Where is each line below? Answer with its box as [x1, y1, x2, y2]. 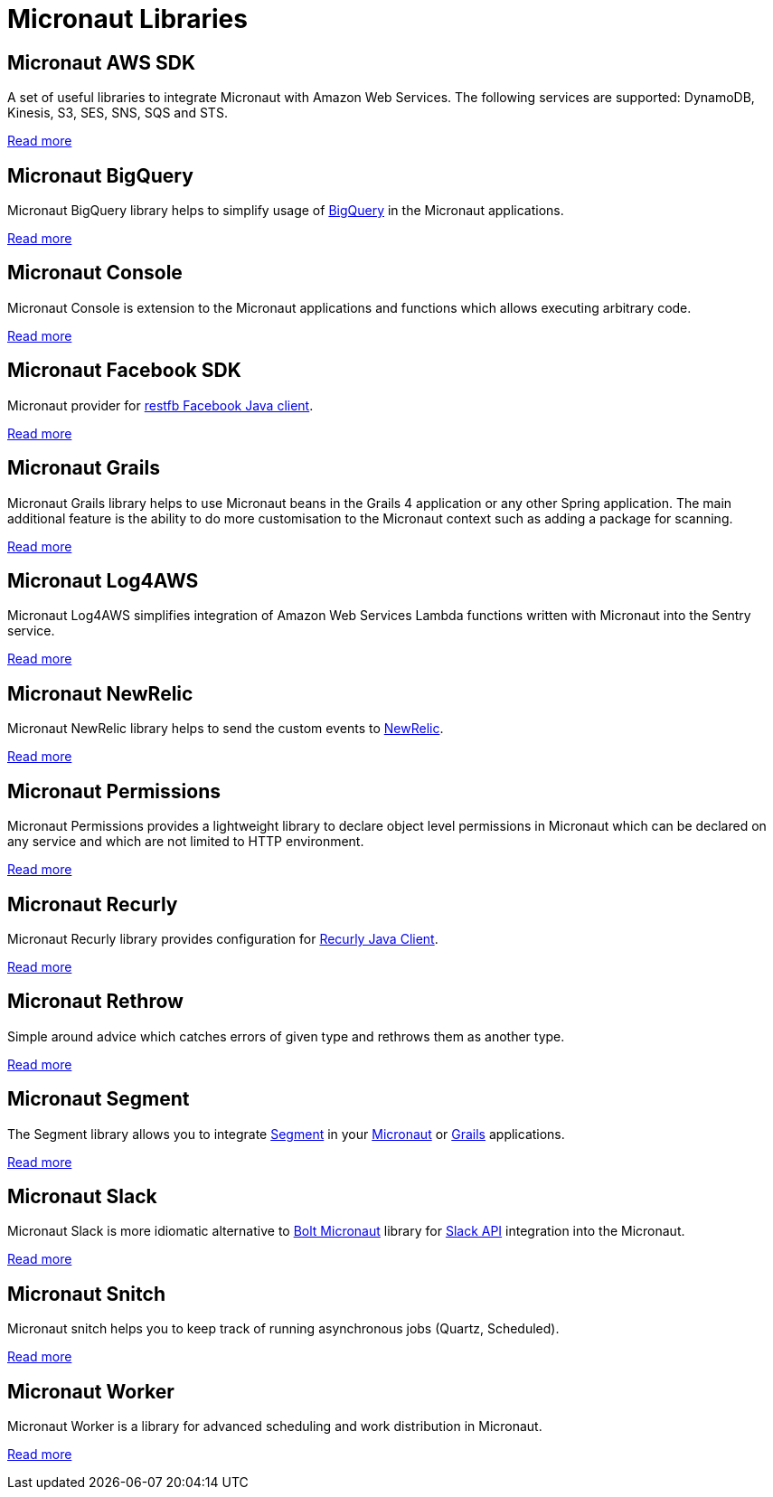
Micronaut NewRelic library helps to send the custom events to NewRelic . [7, 720, 444, 737]
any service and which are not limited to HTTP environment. [7, 833, 364, 850]
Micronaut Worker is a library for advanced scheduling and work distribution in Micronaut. [7, 1418, 542, 1435]
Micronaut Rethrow [7, 990, 184, 1013]
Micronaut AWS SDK [7, 51, 196, 74]
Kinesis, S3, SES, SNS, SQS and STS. [7, 105, 228, 121]
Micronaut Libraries [7, 4, 248, 34]
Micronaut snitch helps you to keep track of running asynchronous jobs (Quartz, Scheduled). [7, 1321, 560, 1337]
